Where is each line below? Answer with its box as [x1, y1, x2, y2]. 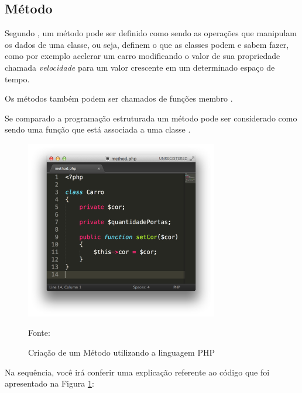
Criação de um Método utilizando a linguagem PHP [28, 346, 215, 359]
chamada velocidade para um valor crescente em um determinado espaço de [5, 61, 275, 73]
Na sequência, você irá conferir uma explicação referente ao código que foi [5, 366, 270, 378]
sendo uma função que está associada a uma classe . [5, 123, 191, 135]
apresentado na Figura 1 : [5, 377, 94, 389]
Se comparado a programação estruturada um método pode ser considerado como [5, 112, 297, 124]
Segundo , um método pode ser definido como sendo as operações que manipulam [5, 27, 297, 39]
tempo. [5, 72, 30, 85]
